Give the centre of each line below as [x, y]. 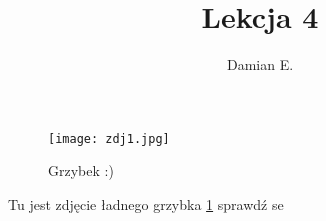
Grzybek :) [81, 170]
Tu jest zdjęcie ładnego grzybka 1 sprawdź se [146, 203]
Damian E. [260, 64]
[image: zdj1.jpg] [109, 138]
